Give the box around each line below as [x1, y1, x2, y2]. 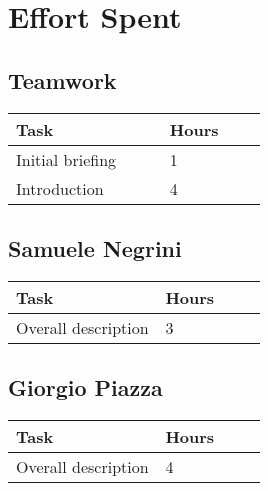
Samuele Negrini [8, 232, 182, 263]
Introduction [16, 176, 104, 200]
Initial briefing [16, 147, 117, 171]
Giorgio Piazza [8, 372, 163, 403]
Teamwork [8, 64, 117, 95]
